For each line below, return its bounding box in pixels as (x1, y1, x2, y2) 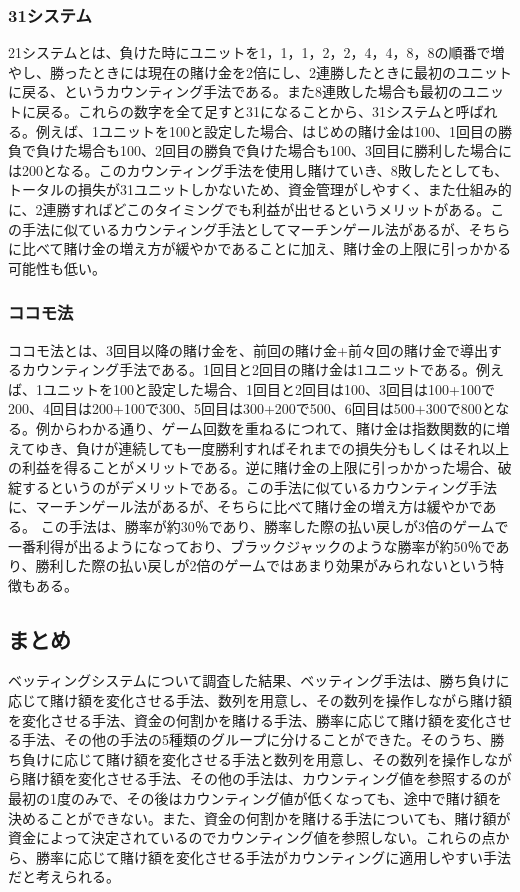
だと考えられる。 (8, 866, 120, 887)
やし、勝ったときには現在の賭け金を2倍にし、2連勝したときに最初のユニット (8, 61, 512, 82)
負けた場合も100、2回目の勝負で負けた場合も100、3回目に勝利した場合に (35, 140, 512, 161)
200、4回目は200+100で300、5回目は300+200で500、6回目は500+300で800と (8, 398, 496, 419)
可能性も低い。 (8, 257, 106, 278)
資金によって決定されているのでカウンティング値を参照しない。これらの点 (8, 827, 496, 848)
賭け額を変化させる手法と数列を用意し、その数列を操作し (105, 748, 484, 769)
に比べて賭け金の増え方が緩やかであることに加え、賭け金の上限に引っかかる (8, 238, 512, 259)
